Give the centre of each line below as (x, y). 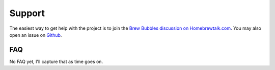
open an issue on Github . (36, 35)
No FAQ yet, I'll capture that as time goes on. (56, 61)
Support (27, 13)
